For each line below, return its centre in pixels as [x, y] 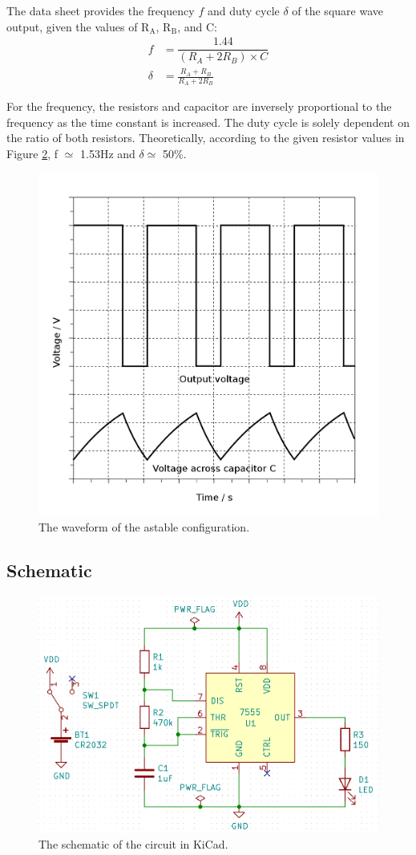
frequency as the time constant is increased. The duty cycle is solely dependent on [208, 122]
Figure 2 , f [32, 154]
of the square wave [337, 10]
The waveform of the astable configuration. [144, 527]
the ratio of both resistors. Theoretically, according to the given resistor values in [206, 138]
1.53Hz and [108, 154]
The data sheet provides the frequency [101, 10]
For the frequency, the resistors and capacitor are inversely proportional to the [199, 106]
